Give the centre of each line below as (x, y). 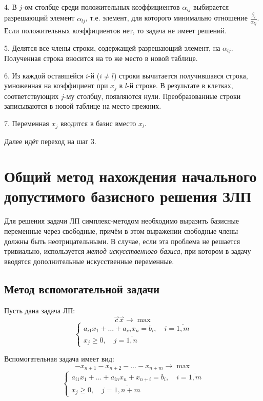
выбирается (211, 7)
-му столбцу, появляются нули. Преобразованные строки (152, 96)
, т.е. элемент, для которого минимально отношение (167, 18)
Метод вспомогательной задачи (82, 288)
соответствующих (32, 96)
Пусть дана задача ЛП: (40, 310)
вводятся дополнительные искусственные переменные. (89, 261)
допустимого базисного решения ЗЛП (128, 196)
